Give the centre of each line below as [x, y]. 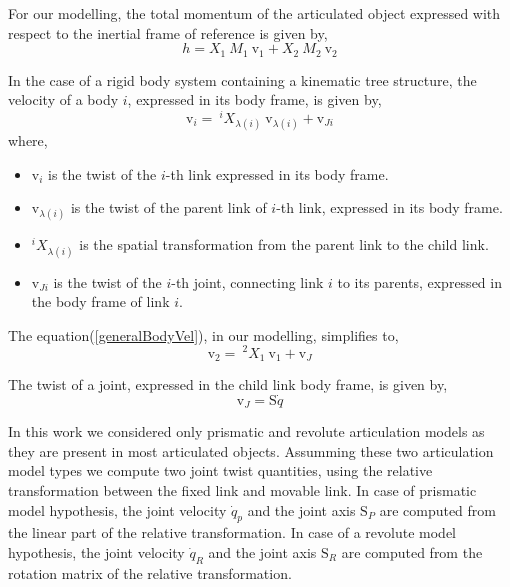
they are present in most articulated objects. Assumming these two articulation [251, 450]
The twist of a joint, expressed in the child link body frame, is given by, [228, 383]
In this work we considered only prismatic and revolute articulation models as [246, 431]
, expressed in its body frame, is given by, [254, 99]
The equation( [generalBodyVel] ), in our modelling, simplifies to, [203, 334]
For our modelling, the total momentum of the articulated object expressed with [254, 13]
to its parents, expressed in [419, 281]
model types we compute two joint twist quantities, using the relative [220, 470]
